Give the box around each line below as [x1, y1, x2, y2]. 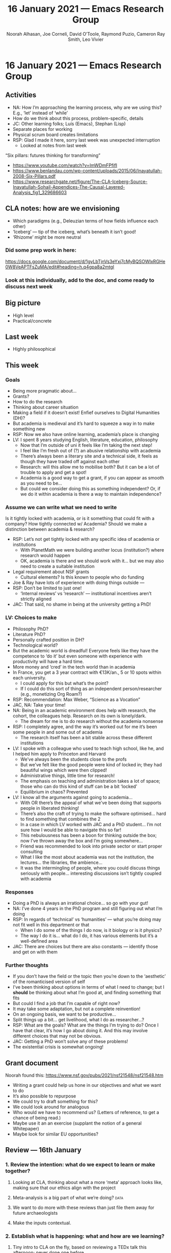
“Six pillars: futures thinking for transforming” [5, 152, 101, 158]
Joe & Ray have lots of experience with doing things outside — [12, 580, 144, 586]
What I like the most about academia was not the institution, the [20, 854, 154, 860]
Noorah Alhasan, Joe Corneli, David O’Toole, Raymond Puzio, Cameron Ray [6, 31, 165, 37]
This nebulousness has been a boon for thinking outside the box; [20, 832, 157, 838]
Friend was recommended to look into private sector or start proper [20, 843, 162, 849]
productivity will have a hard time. [12, 658, 84, 665]
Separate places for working [12, 126, 72, 132]
